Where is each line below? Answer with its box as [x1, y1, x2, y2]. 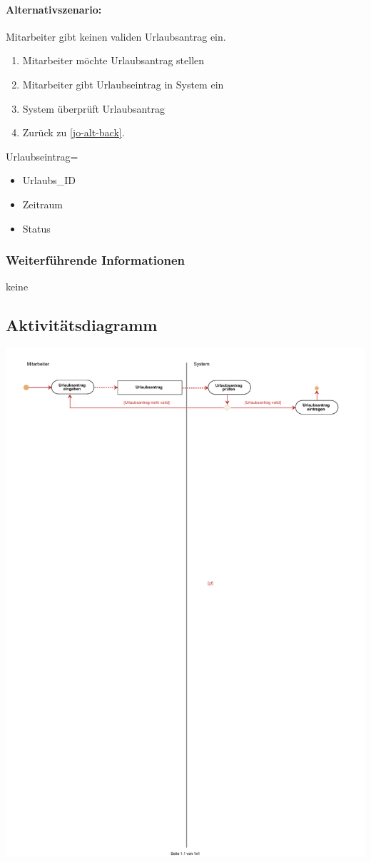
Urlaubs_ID [22, 173, 76, 188]
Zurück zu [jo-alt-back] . [22, 125, 125, 140]
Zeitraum [22, 196, 63, 211]
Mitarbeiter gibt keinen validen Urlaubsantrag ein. [6, 29, 226, 44]
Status [22, 220, 51, 235]
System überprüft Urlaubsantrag [22, 101, 165, 116]
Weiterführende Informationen [6, 251, 185, 269]
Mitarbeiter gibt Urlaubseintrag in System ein [22, 76, 224, 91]
